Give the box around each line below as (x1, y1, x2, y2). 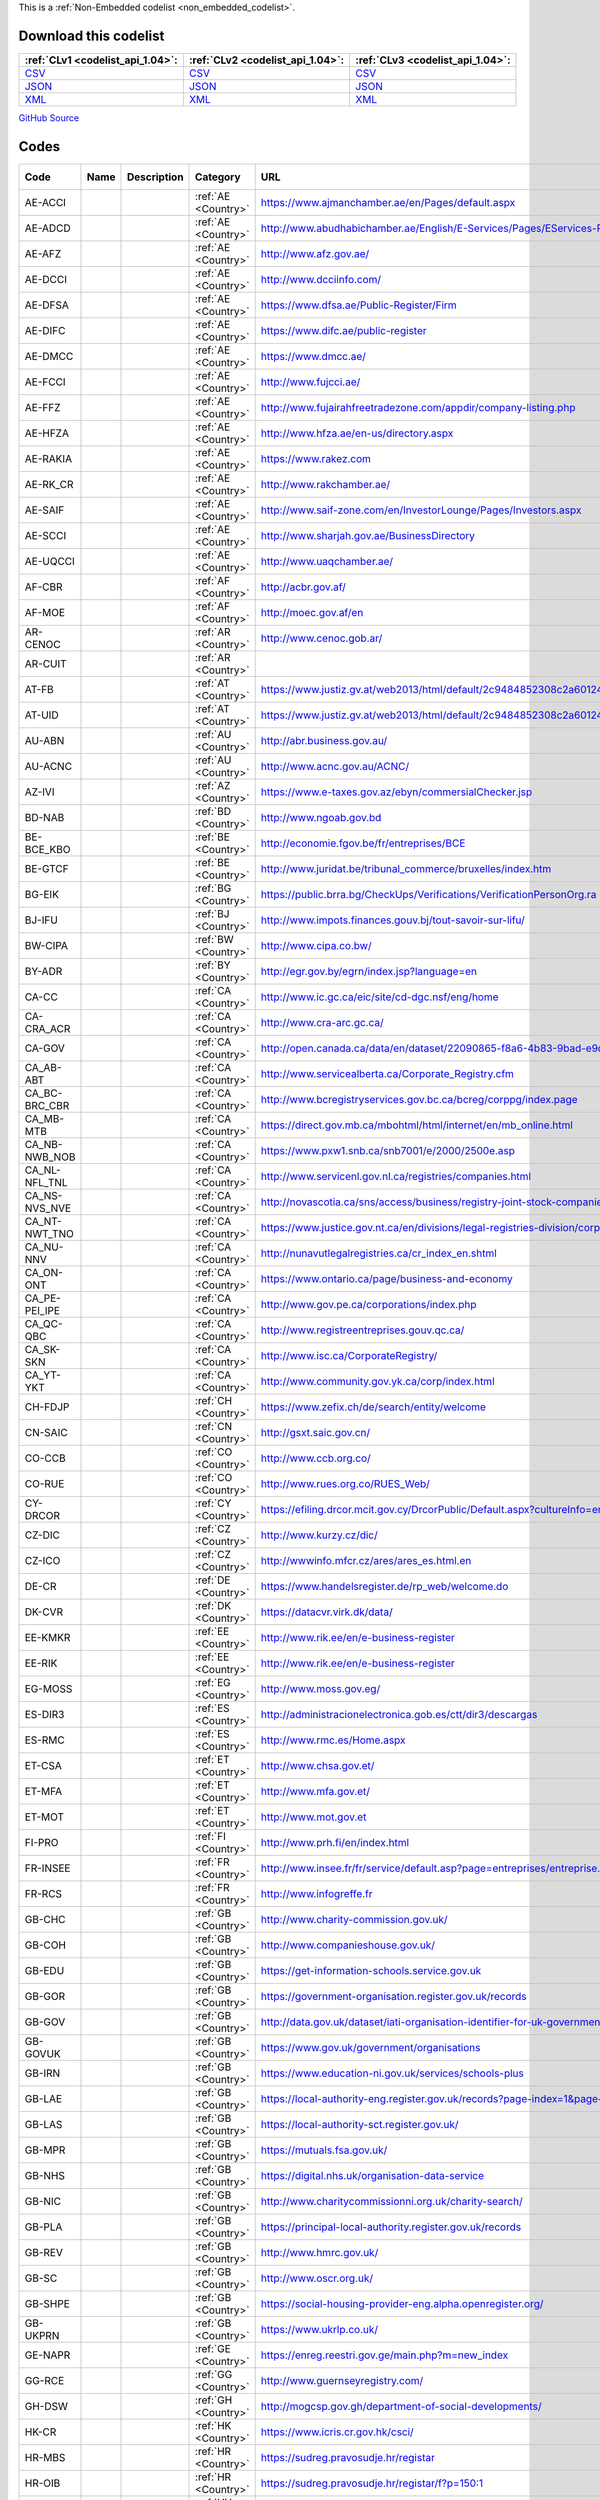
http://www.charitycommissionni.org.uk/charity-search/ (260, 2194, 524, 2208)
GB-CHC (24, 1912, 66, 1926)
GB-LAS (24, 2117, 63, 2131)
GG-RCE (24, 2373, 65, 2387)
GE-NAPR (24, 2348, 71, 2362)
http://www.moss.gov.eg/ (260, 1681, 381, 1695)
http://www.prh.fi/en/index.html (260, 1835, 410, 1849)
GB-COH (24, 1938, 67, 1952)
